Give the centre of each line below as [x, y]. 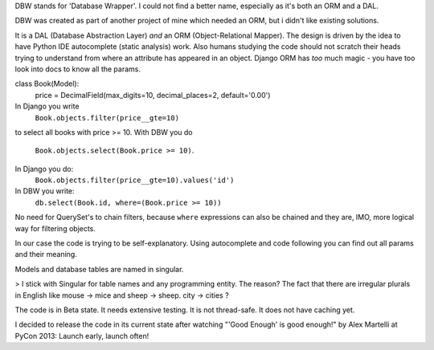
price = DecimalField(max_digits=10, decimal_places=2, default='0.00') [153, 95]
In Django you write [47, 106]
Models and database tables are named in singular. [99, 269]
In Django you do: [44, 169]
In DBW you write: [45, 191]
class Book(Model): [47, 83]
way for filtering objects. [55, 228]
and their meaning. [46, 254]
